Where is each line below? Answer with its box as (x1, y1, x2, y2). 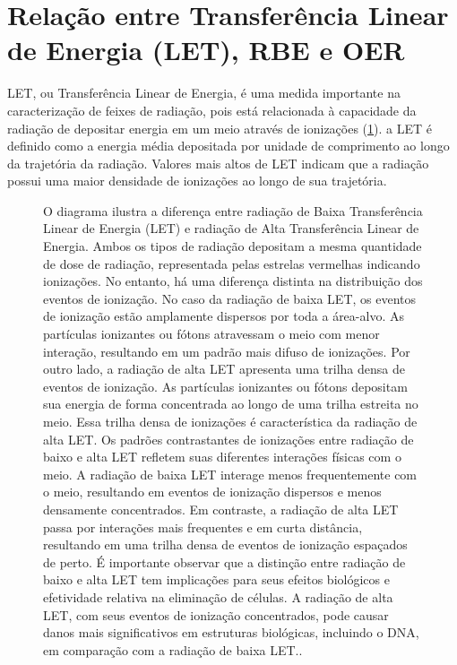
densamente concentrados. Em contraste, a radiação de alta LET (43, 499, 399, 518)
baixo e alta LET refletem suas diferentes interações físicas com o (43, 447, 401, 466)
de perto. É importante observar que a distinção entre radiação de (43, 552, 406, 571)
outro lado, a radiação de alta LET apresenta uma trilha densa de (43, 359, 405, 378)
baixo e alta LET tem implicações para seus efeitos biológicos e (43, 570, 390, 589)
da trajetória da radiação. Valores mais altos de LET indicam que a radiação (7, 153, 429, 172)
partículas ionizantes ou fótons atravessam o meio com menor (43, 324, 380, 343)
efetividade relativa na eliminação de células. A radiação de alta (43, 587, 393, 606)
